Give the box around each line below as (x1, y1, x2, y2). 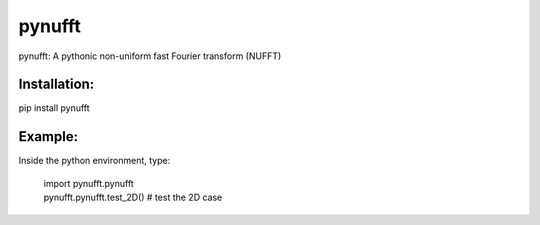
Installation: (18, 76, 95, 93)
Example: (18, 128, 79, 145)
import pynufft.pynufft (43, 177, 134, 189)
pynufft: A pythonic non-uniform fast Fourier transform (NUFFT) (18, 50, 282, 62)
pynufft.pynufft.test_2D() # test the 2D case (43, 191, 223, 204)
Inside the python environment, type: (18, 155, 171, 167)
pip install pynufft (18, 102, 90, 114)
